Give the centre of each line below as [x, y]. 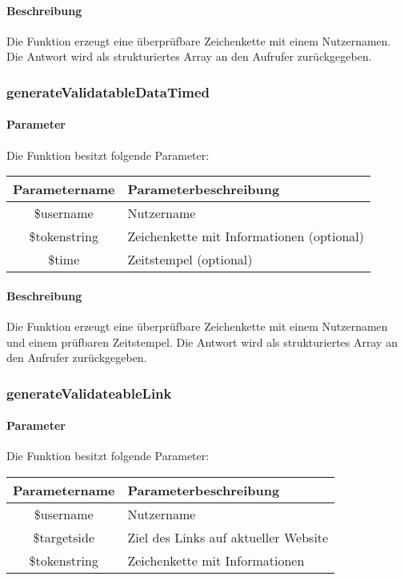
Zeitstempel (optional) [190, 260]
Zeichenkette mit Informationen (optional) [246, 236]
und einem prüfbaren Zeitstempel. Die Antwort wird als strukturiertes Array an [202, 342]
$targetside [64, 538]
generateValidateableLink [89, 393]
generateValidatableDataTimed [108, 91]
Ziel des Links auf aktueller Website [228, 538]
